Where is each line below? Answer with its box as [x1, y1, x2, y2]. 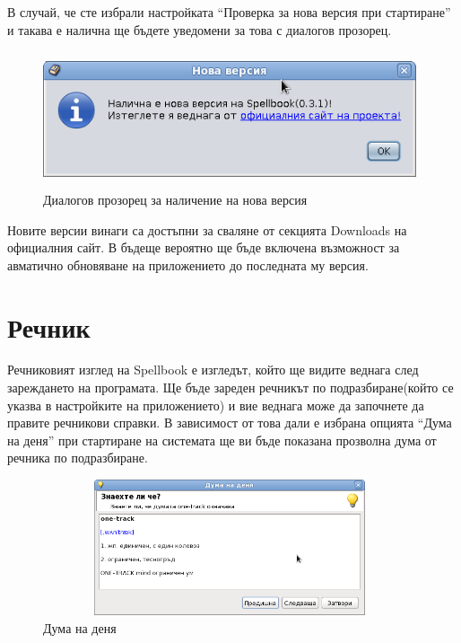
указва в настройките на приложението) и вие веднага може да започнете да [7, 395, 424, 414]
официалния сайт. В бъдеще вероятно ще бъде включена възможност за [7, 238, 400, 257]
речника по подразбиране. [7, 448, 148, 467]
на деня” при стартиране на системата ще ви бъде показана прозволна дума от [7, 430, 437, 449]
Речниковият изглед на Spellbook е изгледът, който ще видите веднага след [7, 360, 419, 379]
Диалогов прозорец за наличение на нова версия [43, 189, 308, 208]
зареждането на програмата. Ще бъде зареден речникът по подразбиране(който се [7, 378, 454, 397]
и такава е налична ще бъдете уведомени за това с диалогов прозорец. [7, 20, 392, 39]
